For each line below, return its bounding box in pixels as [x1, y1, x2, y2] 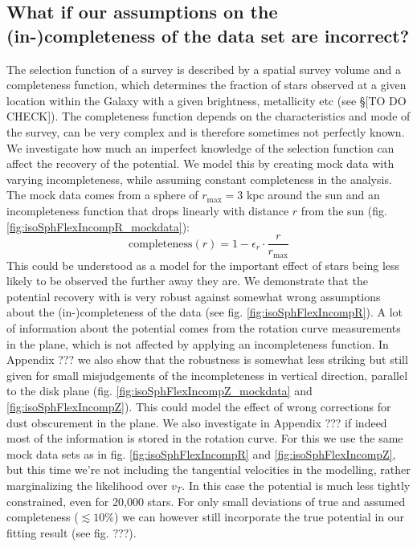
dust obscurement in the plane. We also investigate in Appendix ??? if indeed [6, 414, 387, 431]
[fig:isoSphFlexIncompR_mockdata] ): [6, 218, 190, 235]
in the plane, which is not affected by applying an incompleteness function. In [6, 335, 389, 352]
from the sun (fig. [300, 202, 387, 218]
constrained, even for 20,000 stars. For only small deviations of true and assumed [6, 492, 406, 509]
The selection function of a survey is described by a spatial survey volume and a [6, 60, 401, 77]
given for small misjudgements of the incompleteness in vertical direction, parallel [6, 366, 408, 383]
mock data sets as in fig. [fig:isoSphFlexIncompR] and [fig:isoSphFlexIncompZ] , [6, 445, 396, 462]
